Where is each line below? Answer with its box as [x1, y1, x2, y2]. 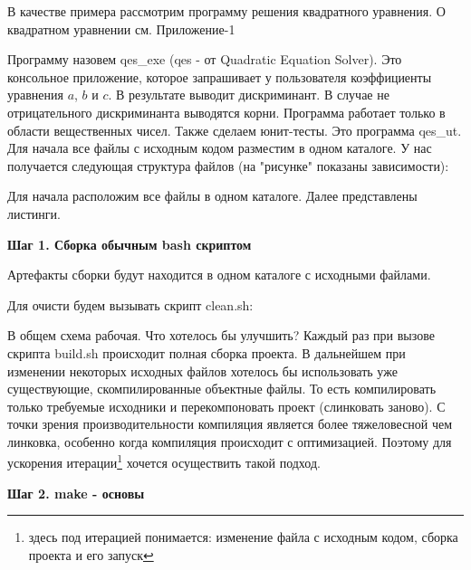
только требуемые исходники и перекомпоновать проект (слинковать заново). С [7, 396, 446, 415]
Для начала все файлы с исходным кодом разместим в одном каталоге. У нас [7, 138, 432, 157]
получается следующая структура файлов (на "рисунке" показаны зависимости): [7, 156, 449, 175]
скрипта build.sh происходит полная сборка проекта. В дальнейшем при [7, 343, 406, 362]
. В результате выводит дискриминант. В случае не [108, 85, 389, 104]
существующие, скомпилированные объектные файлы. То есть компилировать [7, 379, 437, 398]
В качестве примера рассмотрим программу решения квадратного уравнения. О [7, 2, 446, 20]
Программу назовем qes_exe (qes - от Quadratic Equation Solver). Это [7, 50, 402, 69]
